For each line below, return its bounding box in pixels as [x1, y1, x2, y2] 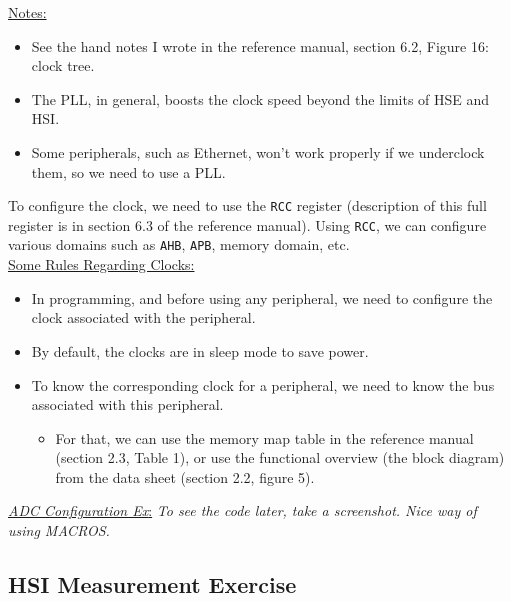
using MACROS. [8, 520, 110, 541]
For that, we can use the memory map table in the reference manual [55, 427, 474, 448]
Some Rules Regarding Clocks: [8, 254, 195, 275]
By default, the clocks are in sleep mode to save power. [31, 340, 369, 361]
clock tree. [31, 55, 95, 76]
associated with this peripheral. [31, 394, 224, 415]
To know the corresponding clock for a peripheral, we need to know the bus [31, 374, 495, 395]
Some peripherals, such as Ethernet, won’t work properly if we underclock [31, 141, 485, 162]
